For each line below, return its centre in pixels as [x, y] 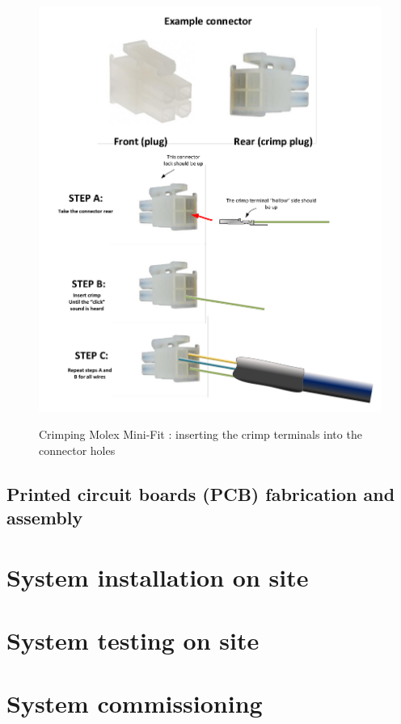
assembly [45, 517]
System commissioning [135, 703]
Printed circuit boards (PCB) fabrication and [201, 493]
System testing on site [133, 640]
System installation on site [158, 577]
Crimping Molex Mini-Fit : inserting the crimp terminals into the [200, 434]
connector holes [77, 450]
